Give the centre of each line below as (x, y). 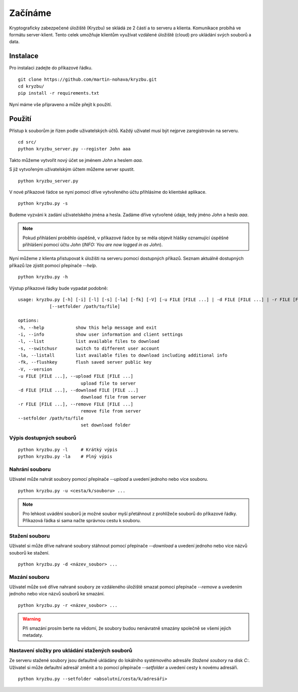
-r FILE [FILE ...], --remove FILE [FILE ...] (76, 404)
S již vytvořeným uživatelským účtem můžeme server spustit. (72, 169)
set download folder (106, 425)
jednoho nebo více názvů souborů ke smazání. (57, 594)
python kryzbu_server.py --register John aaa (74, 149)
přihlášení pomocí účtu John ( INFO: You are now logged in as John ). (93, 245)
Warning (32, 619)
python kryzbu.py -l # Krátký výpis (68, 449)
